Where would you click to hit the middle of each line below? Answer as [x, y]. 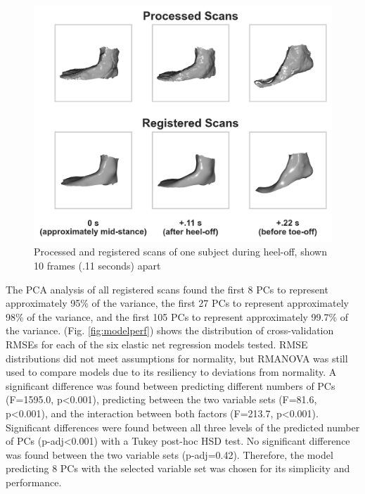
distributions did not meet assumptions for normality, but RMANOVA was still [177, 358]
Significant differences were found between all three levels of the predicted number [183, 427]
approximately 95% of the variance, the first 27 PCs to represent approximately [177, 303]
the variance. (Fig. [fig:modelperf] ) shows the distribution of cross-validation [170, 330]
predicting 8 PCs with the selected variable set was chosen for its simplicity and [178, 468]
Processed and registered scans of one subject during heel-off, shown [180, 252]
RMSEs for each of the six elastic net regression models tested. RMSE [157, 344]
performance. [34, 482]
